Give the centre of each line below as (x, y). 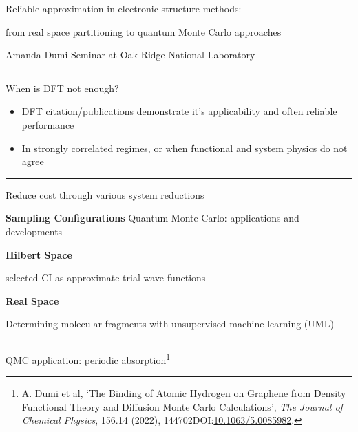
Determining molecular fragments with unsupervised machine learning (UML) (170, 324)
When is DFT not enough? (62, 88)
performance (48, 124)
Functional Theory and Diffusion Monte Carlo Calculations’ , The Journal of (182, 406)
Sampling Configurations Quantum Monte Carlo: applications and (152, 218)
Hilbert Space (39, 254)
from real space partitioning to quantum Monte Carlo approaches (144, 31)
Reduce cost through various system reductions (105, 194)
